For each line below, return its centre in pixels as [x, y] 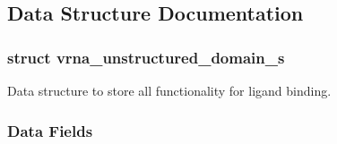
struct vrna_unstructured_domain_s [146, 57]
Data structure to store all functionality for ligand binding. [169, 90]
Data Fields [50, 130]
